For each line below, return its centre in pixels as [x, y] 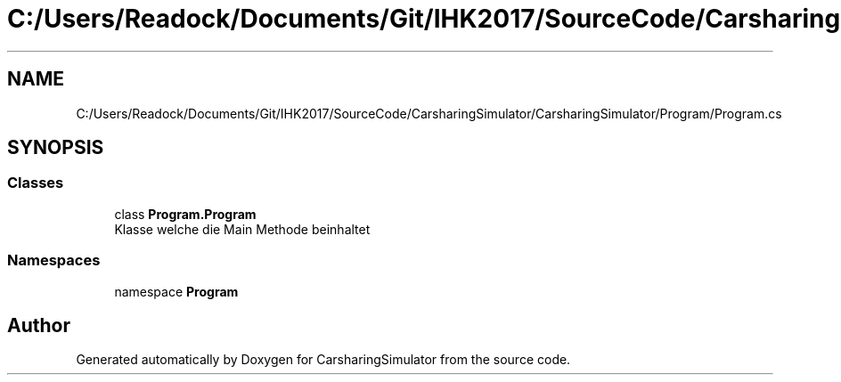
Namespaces [54, 260]
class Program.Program [185, 214]
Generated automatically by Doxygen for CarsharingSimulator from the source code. [323, 360]
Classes [36, 183]
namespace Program [176, 291]
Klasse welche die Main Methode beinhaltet [242, 229]
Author [39, 325]
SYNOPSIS [56, 148]
